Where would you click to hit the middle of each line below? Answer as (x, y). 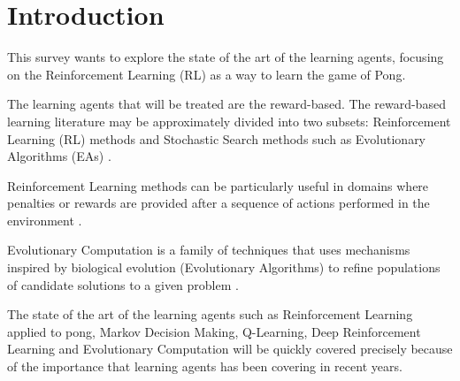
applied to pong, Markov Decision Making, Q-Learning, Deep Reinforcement (214, 331)
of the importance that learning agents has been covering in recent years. (205, 366)
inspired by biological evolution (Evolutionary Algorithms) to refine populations (224, 267)
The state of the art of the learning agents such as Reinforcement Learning (210, 314)
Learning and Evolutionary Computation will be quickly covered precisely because (230, 349)
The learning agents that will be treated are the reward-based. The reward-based (226, 104)
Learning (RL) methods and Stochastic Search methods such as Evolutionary (217, 138)
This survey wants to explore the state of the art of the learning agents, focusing (226, 57)
